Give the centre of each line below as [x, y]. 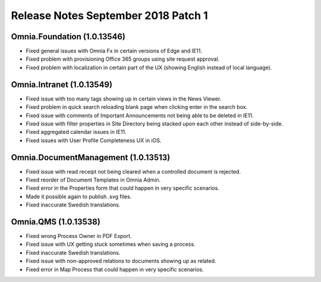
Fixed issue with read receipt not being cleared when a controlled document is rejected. [133, 171]
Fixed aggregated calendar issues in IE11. [76, 132]
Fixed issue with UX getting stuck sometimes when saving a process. [111, 245]
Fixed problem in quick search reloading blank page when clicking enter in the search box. [137, 107]
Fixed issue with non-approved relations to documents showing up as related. [121, 261]
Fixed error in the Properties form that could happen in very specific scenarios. [122, 188]
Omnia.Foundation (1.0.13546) [68, 37]
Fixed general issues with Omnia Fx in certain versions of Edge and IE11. [114, 51]
